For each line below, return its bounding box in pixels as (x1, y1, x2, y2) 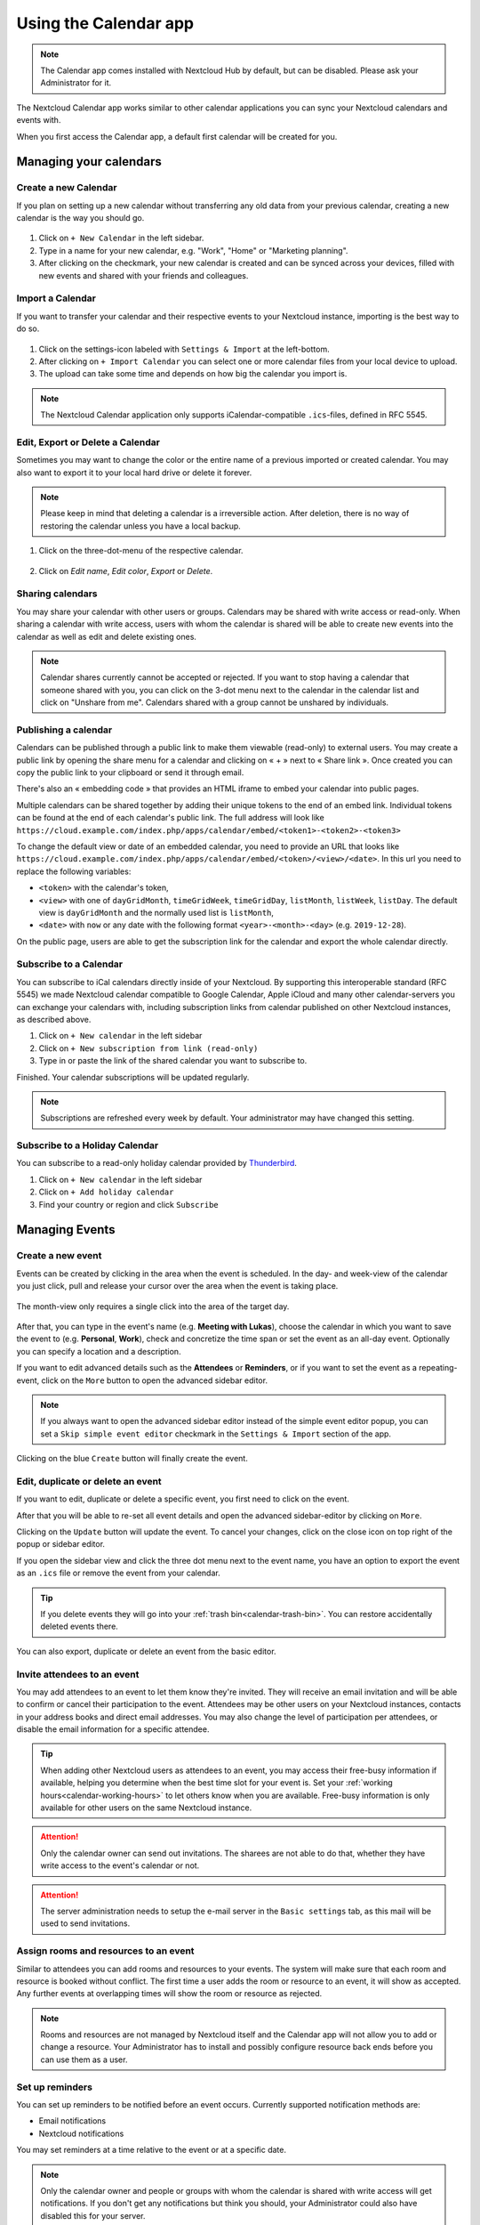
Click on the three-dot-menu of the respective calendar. (38, 546, 244, 556)
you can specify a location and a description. (16, 1346, 181, 1356)
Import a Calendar (16, 292, 97, 304)
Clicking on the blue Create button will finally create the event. (16, 1453, 248, 1464)
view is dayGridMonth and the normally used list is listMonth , (38, 907, 275, 918)
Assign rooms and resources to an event (16, 1945, 195, 1957)
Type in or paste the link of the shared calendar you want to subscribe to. (38, 1056, 308, 1066)
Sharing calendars (16, 587, 98, 600)
